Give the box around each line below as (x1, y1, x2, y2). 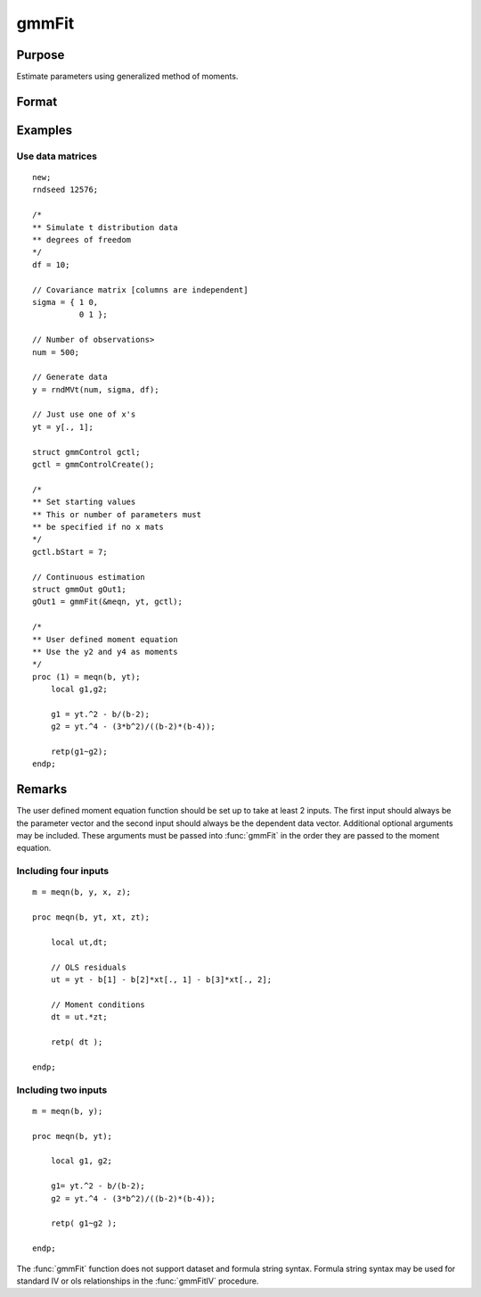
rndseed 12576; (32, 185, 99, 195)
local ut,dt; (50, 938, 108, 947)
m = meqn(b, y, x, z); (32, 888, 132, 897)
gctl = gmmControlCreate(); (32, 459, 155, 470)
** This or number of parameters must (32, 509, 202, 519)
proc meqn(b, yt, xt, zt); (32, 913, 151, 922)
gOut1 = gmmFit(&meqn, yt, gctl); (32, 597, 183, 607)
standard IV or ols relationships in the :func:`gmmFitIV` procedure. (16, 1276, 259, 1286)
